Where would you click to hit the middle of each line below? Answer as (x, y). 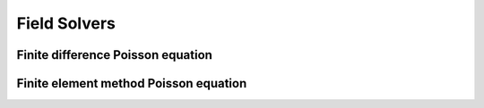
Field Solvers (66, 23)
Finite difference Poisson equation (114, 55)
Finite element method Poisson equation (132, 83)
